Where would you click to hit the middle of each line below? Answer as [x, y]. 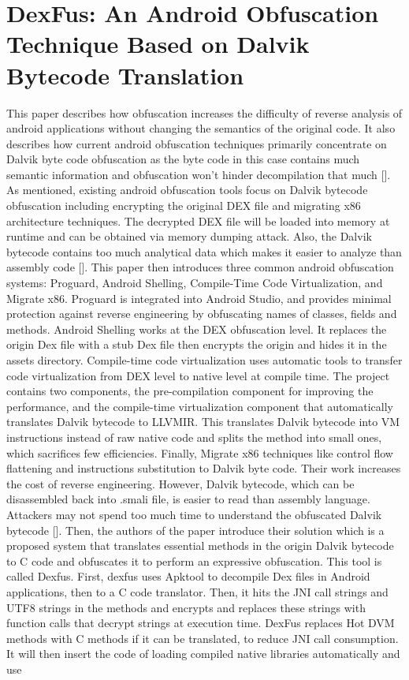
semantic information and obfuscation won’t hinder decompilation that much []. [199, 174]
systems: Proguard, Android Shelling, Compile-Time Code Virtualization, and [195, 283]
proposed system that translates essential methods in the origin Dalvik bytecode [200, 545]
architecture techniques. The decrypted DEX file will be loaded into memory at [198, 220]
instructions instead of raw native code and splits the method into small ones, [194, 437]
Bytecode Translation [125, 75]
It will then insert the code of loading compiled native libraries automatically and [203, 654]
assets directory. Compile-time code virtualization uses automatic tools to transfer [204, 360]
